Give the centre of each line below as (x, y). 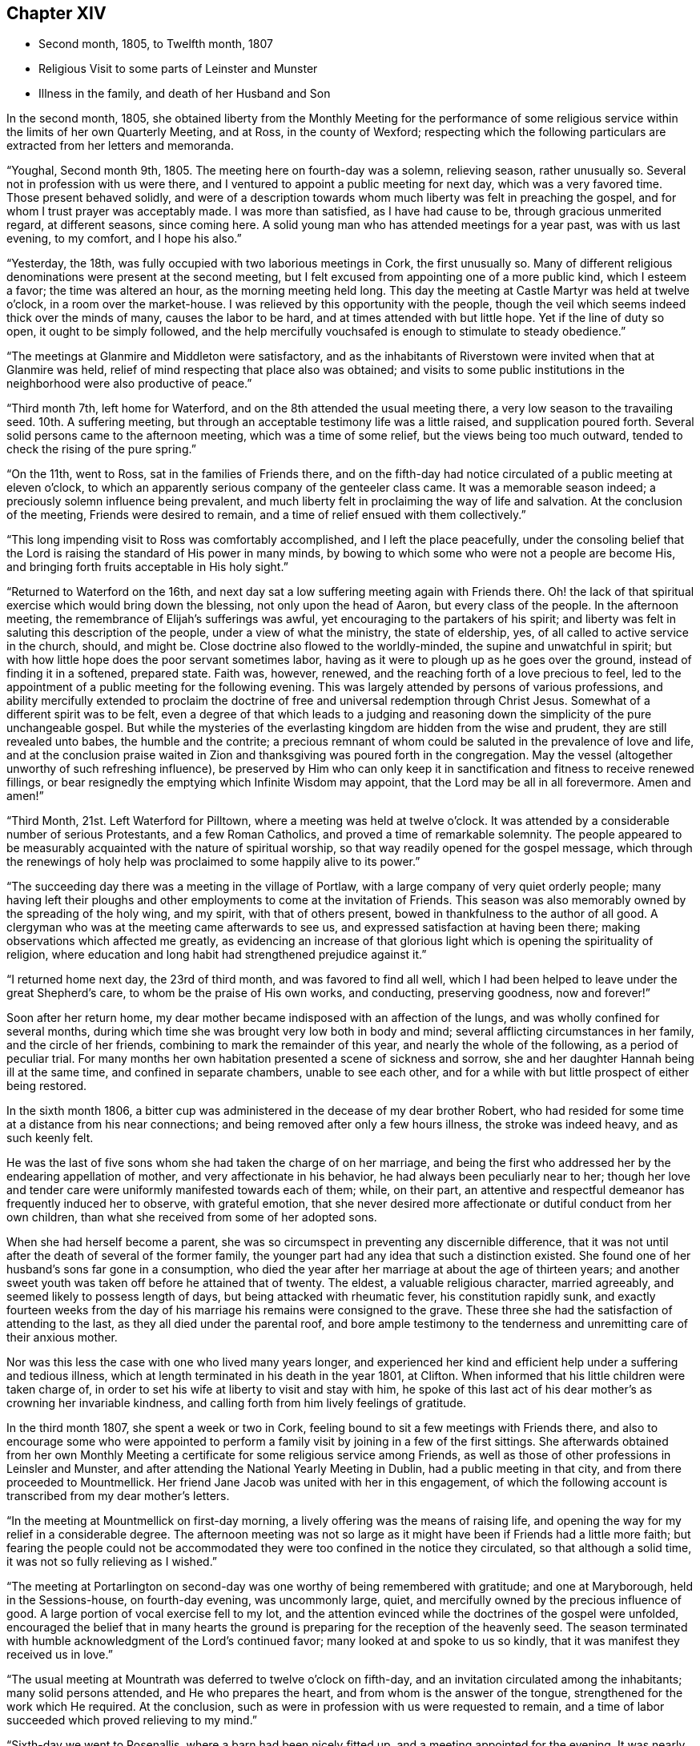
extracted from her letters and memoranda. (120, 146)
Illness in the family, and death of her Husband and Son (185, 94)
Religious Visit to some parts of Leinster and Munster (178, 69)
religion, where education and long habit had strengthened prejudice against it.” (217, 955)
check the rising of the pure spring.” (101, 449)
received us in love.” (60, 1655)
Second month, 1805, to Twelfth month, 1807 (156, 44)
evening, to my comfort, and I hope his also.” (124, 239)
